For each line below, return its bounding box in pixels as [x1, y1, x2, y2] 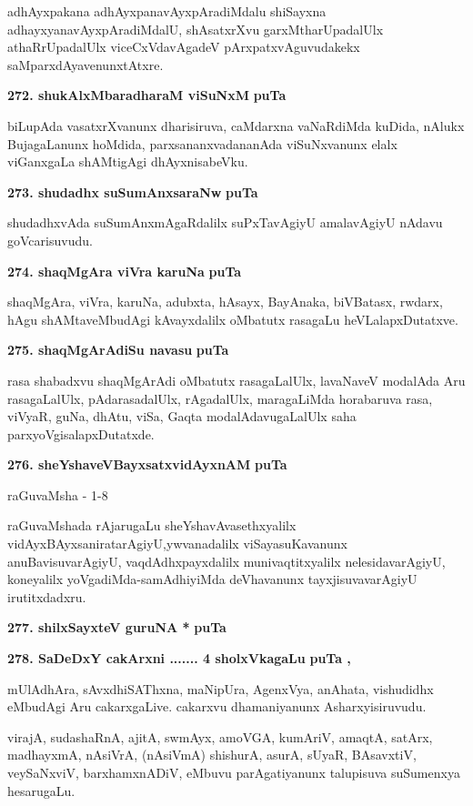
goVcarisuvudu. [7, 230, 93, 249]
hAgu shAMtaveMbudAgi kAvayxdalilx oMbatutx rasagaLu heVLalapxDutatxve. [7, 309, 458, 328]
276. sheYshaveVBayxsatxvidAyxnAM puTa [7, 455, 287, 474]
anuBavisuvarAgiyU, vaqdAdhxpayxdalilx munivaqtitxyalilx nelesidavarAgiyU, [7, 551, 446, 570]
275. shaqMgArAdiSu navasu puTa [7, 340, 229, 359]
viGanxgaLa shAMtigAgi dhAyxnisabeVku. [7, 152, 248, 171]
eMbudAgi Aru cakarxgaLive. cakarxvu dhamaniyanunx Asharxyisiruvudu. [7, 697, 427, 716]
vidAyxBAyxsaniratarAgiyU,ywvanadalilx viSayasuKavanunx [7, 534, 347, 553]
